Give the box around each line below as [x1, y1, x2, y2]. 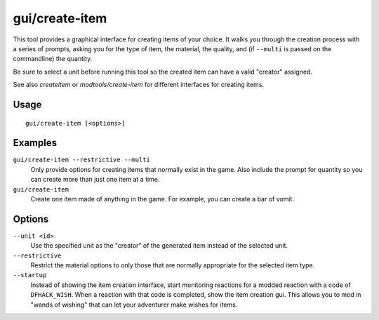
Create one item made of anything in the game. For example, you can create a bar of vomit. [30, 194, 295, 203]
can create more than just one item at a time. [30, 175, 160, 184]
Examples [13, 137, 58, 149]
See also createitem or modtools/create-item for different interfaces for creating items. [13, 81, 265, 89]
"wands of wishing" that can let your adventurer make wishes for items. [30, 300, 238, 309]
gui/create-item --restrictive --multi [13, 156, 150, 164]
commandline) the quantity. [13, 55, 93, 63]
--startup [13, 271, 47, 279]
